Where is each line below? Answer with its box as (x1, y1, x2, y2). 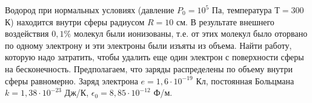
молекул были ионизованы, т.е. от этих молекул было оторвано (73, 27, 308, 40)
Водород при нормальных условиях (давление (5, 4, 174, 16)
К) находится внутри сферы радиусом (5, 15, 145, 28)
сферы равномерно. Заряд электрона (5, 74, 138, 87)
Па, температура (211, 4, 272, 16)
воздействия (5, 27, 49, 40)
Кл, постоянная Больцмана (196, 74, 294, 87)
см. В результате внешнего (176, 15, 274, 28)
